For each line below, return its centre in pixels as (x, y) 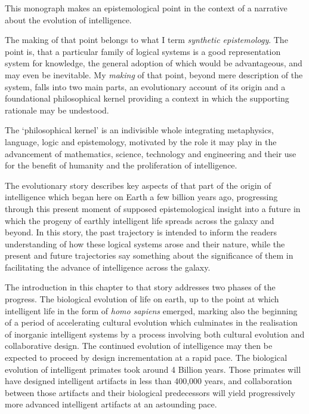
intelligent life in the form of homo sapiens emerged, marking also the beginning (151, 310)
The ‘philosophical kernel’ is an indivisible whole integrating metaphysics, (139, 130)
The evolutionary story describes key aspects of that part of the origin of (138, 185)
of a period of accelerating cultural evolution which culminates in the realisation (151, 322)
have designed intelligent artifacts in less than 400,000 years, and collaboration (149, 381)
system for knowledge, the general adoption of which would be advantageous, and (154, 63)
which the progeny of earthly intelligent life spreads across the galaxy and (140, 220)
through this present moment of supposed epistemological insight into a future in (153, 208)
